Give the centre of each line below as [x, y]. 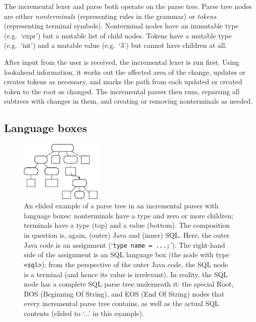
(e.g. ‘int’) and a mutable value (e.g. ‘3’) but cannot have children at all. [116, 45]
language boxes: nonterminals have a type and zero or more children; [129, 215]
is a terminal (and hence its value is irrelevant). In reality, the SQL [126, 274]
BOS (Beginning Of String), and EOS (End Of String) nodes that [124, 293]
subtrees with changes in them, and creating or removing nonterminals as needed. [128, 101]
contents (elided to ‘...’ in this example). [84, 313]
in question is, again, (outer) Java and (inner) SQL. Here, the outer [127, 235]
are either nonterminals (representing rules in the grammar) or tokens [110, 16]
